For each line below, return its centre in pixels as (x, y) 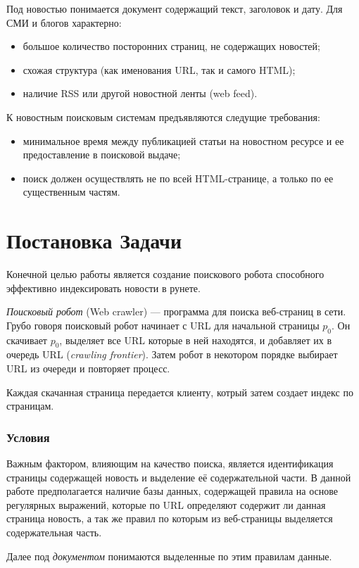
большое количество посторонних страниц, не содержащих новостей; (171, 46)
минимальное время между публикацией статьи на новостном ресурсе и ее (183, 140)
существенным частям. (71, 192)
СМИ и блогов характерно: (64, 22)
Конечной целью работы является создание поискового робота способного (165, 274)
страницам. (30, 406)
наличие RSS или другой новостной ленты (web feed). (140, 93)
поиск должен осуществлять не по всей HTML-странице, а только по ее (178, 178)
